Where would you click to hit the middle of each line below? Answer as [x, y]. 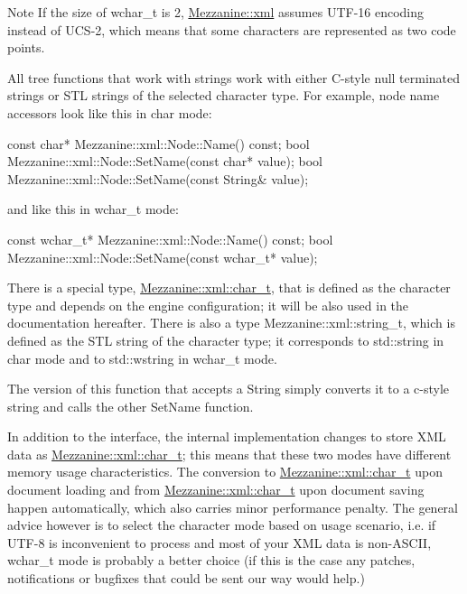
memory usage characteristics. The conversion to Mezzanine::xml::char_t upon [225, 472]
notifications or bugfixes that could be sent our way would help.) [186, 578]
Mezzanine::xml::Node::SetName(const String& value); [158, 178]
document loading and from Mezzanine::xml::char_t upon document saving [216, 490]
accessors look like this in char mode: [110, 112]
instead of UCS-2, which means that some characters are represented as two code [232, 29]
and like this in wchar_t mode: [93, 209]
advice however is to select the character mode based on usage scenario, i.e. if [222, 525]
